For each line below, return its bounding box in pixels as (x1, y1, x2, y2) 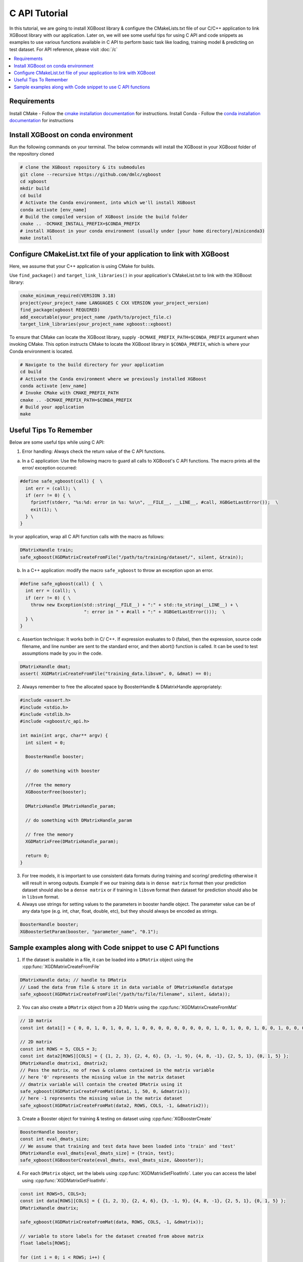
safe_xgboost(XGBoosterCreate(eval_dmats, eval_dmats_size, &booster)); (20, 1158, 204, 1163)
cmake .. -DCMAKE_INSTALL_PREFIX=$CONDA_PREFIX (20, 221, 140, 227)
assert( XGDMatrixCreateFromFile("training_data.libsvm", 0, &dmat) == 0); (20, 671, 212, 676)
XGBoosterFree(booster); (25, 789, 87, 795)
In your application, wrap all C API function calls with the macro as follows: (9, 534, 165, 540)
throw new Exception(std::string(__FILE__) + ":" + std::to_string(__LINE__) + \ (30, 602, 238, 608)
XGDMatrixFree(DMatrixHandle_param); (25, 838, 119, 845)
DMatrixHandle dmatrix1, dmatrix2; (20, 1060, 108, 1066)
